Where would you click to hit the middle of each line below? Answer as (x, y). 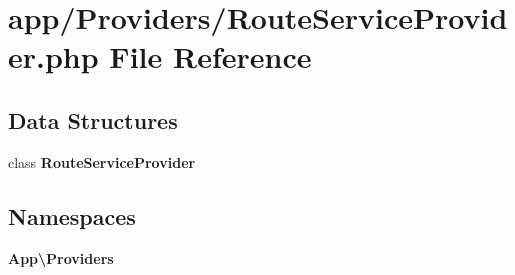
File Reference (210, 56)
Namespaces (72, 215)
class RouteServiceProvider (102, 161)
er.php (53, 56)
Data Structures (93, 119)
